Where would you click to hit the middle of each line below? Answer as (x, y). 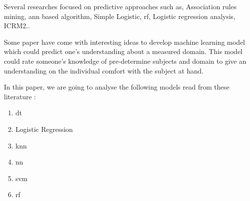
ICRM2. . (17, 26)
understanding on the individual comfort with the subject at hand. (104, 70)
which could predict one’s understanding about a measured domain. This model (123, 51)
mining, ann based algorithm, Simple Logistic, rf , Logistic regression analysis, (120, 16)
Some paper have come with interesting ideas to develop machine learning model (125, 42)
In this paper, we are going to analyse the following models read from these (117, 87)
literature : (20, 96)
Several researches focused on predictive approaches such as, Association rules (120, 6)
